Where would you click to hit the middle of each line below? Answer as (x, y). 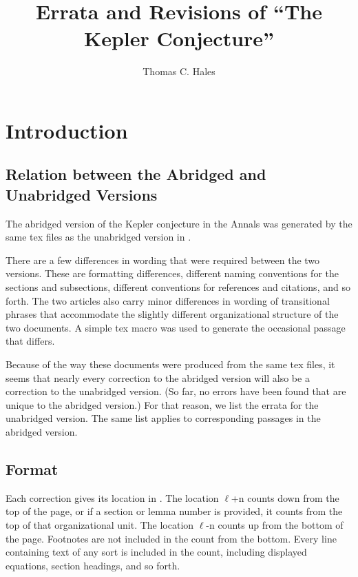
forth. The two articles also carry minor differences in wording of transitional (168, 300)
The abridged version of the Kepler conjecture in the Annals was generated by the (179, 223)
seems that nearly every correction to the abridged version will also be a (158, 377)
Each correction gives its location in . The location (112, 497)
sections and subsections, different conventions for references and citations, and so (178, 287)
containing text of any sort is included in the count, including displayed (156, 552)
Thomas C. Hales (179, 71)
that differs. (30, 341)
